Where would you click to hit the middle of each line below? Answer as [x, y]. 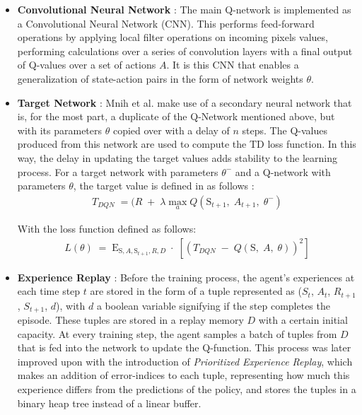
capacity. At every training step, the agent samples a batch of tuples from [177, 333]
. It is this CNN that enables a [233, 65]
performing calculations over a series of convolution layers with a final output [185, 51]
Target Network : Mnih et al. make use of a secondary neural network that [185, 102]
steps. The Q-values [285, 130]
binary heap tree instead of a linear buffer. [109, 403]
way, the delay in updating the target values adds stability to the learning [177, 157]
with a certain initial [303, 320]
